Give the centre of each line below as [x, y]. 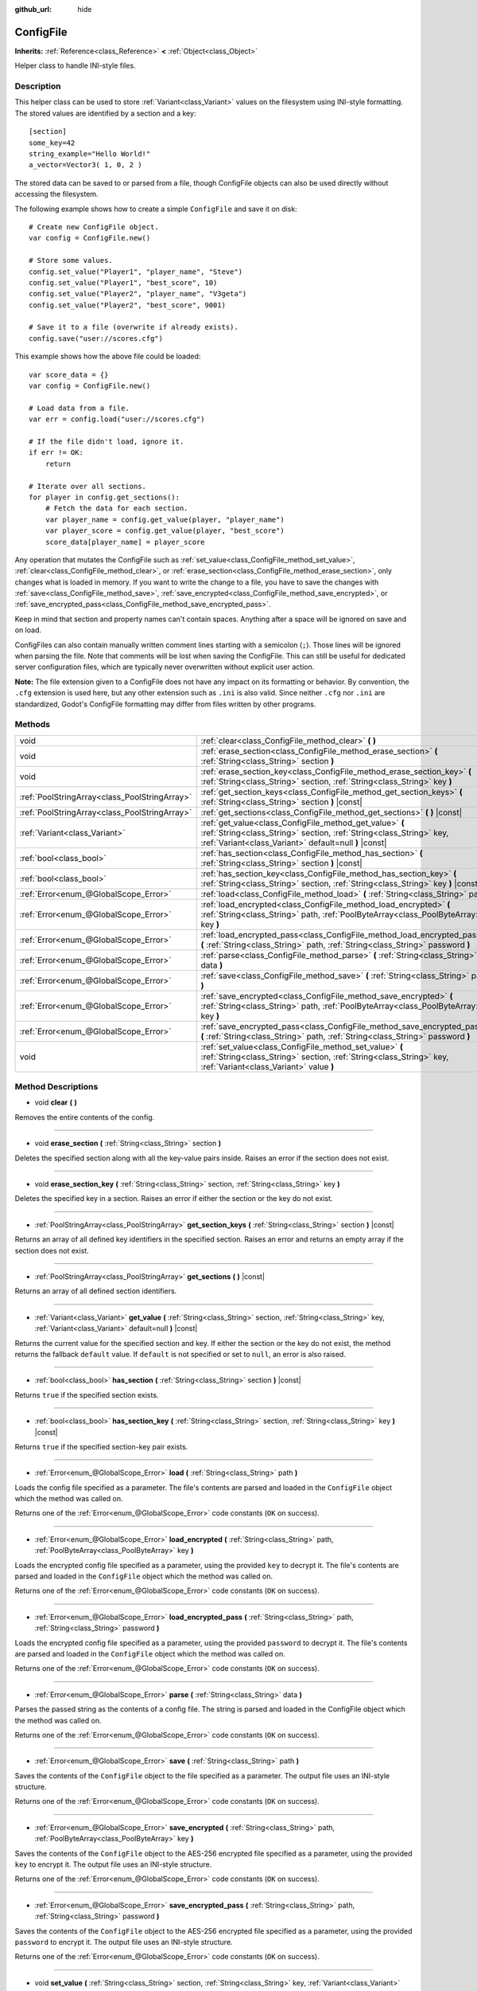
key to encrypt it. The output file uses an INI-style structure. [113, 1864]
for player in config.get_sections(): [105, 497]
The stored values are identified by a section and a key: [105, 113]
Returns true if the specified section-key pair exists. [101, 1446]
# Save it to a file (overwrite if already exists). [134, 327]
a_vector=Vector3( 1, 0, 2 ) [85, 165]
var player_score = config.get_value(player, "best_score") [165, 531]
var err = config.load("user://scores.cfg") [117, 419]
